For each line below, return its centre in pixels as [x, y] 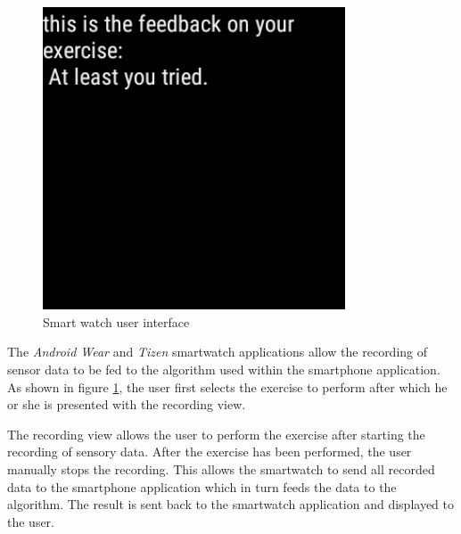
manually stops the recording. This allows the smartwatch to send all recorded [221, 468]
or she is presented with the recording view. [127, 404]
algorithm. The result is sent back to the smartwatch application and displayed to [230, 504]
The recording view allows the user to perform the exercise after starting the [216, 434]
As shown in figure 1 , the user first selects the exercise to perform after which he [227, 386]
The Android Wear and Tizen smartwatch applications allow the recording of [218, 352]
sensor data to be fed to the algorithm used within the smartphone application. [224, 369]
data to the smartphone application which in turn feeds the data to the [202, 486]
